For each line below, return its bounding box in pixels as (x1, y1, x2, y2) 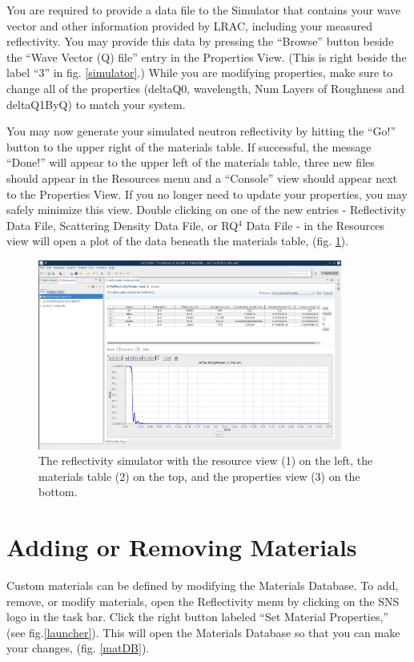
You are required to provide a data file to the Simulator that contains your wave (6, 2, 401, 18)
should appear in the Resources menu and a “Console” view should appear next (6, 169, 397, 186)
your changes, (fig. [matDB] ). (6, 640, 150, 656)
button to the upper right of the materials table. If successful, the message (6, 138, 372, 155)
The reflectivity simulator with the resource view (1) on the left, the (38, 452, 373, 469)
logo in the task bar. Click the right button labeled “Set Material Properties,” (6, 608, 388, 625)
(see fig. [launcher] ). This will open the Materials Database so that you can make (6, 624, 400, 640)
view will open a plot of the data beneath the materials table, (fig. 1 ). (6, 232, 349, 249)
